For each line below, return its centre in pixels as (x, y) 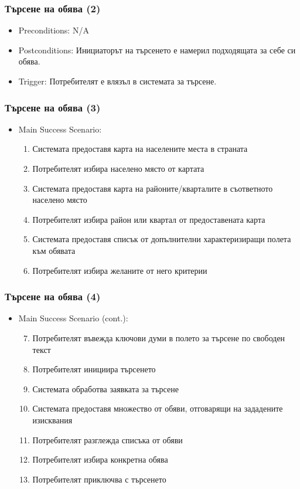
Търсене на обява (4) (53, 296)
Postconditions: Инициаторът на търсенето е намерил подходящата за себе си (157, 50)
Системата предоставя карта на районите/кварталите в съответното (153, 188)
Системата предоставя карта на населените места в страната (140, 149)
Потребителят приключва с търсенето (99, 479)
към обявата (54, 250)
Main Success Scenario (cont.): (73, 318)
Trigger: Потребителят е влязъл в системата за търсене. (117, 81)
